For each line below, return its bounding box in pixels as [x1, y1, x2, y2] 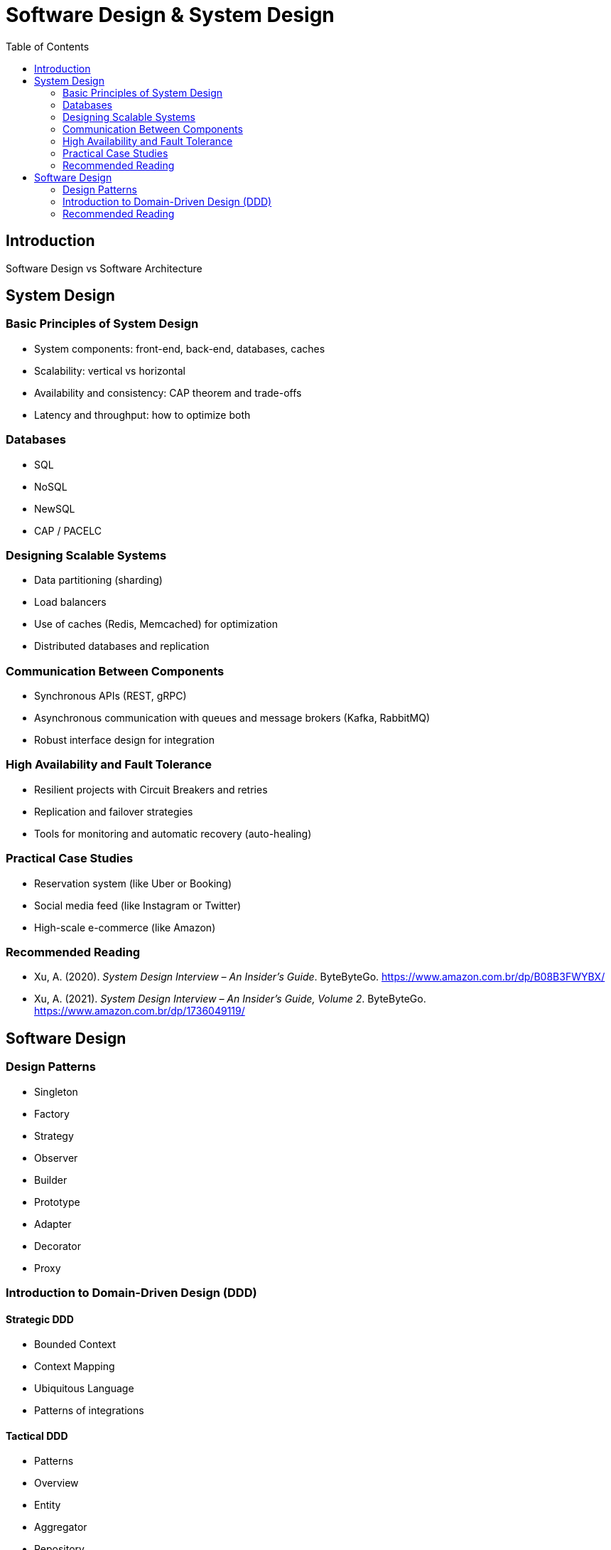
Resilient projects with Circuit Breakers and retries [34, 783, 268, 796]
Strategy [34, 1129, 74, 1142]
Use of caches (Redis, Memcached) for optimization [34, 618, 278, 631]
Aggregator [34, 1521, 87, 1534]
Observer [34, 1151, 78, 1164]
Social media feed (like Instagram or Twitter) [34, 899, 242, 912]
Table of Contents [6, 40, 90, 53]
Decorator [34, 1239, 81, 1252]
